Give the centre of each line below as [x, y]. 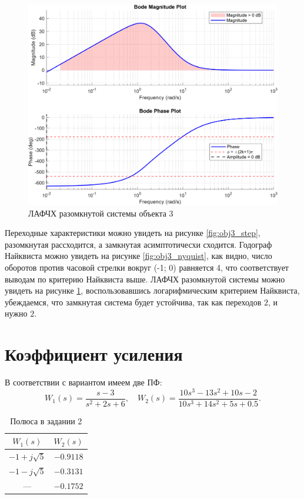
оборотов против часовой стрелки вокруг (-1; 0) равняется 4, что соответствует [147, 267]
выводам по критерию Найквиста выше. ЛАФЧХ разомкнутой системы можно [145, 279]
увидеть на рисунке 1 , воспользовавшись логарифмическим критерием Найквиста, [152, 290]
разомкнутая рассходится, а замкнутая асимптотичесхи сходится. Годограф [138, 244]
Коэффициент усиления [94, 354]
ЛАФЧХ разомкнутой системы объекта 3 [101, 213]
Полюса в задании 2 [46, 420]
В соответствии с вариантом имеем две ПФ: [83, 382]
